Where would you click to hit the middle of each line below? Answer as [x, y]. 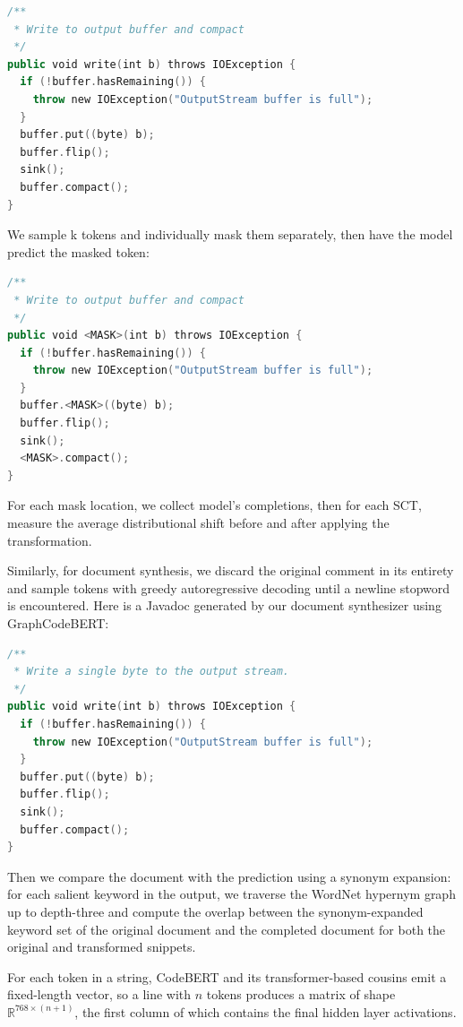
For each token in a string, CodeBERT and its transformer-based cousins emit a [227, 976]
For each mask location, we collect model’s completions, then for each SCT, [214, 505]
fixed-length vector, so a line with [99, 994]
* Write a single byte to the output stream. [151, 672]
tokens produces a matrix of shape [301, 994]
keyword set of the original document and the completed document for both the [227, 929]
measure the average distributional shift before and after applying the [198, 523]
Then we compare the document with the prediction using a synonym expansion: [229, 876]
